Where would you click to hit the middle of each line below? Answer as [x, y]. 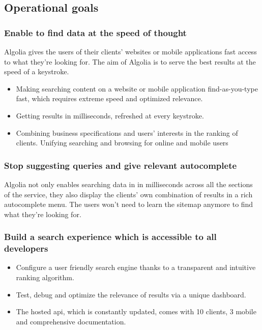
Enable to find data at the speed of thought [95, 32]
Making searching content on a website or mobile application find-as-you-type [137, 88]
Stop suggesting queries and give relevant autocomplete [121, 165]
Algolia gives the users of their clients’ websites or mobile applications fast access [130, 51]
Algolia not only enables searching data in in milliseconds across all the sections [128, 184]
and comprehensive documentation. [71, 321]
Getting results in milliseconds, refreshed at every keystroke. [110, 115]
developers [26, 248]
